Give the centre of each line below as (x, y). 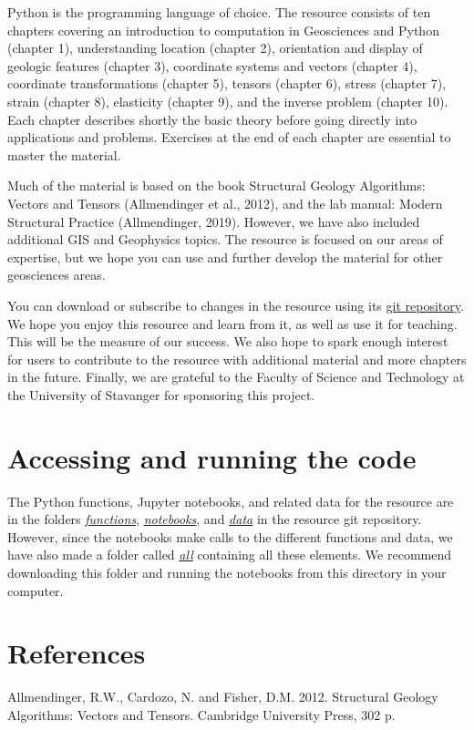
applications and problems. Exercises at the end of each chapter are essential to (229, 137)
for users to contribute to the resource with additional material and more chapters (237, 359)
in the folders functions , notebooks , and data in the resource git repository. (215, 519)
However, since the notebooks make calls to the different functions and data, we (230, 536)
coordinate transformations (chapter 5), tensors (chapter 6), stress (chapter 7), (227, 83)
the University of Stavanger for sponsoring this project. (161, 394)
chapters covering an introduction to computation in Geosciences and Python (223, 30)
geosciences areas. (57, 275)
